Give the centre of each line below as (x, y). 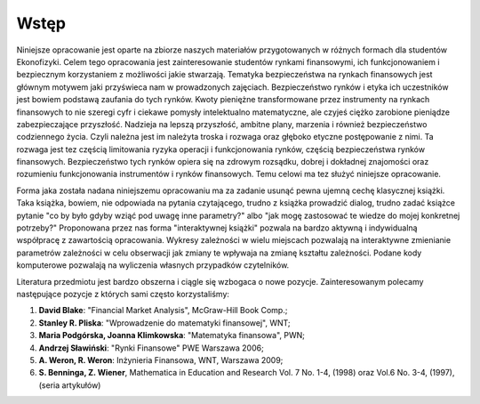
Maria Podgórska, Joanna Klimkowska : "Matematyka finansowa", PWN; (172, 335)
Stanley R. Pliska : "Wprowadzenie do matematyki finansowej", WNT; (164, 323)
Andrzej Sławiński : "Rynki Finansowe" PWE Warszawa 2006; (151, 348)
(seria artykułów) (70, 385)
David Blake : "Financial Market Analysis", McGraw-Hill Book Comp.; (163, 311)
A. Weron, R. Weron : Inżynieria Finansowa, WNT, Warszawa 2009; (161, 360)
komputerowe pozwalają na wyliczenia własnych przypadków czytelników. (153, 265)
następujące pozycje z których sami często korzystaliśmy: (123, 294)
